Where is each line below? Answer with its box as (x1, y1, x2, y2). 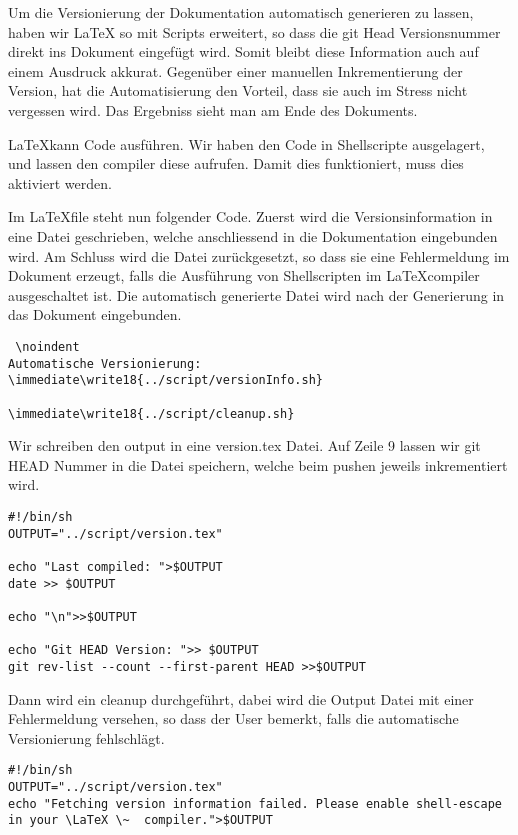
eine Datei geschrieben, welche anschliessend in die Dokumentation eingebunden (8, 225, 498, 246)
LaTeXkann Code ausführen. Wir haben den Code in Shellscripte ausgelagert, (8, 133, 485, 154)
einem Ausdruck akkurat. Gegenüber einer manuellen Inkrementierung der (8, 60, 463, 81)
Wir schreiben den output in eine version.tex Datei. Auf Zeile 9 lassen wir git (8, 435, 481, 456)
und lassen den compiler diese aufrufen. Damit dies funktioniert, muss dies (8, 153, 464, 174)
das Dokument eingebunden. (8, 304, 182, 325)
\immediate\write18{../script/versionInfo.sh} (8, 373, 323, 388)
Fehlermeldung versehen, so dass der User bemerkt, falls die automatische (8, 708, 459, 729)
